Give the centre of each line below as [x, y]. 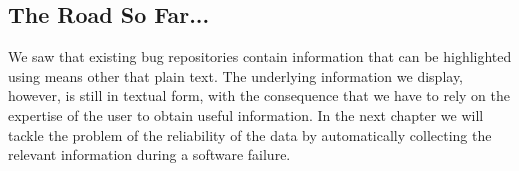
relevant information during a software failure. [149, 154]
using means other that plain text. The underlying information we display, [236, 75]
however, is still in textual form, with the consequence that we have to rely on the [259, 95]
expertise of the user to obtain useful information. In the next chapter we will [246, 114]
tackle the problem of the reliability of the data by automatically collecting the [250, 134]
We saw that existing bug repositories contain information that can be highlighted [260, 56]
